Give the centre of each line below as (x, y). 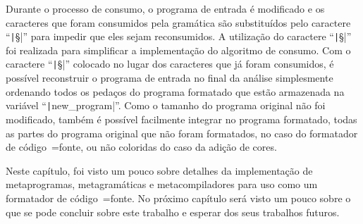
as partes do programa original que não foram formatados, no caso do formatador (182, 133)
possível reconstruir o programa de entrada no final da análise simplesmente (170, 78)
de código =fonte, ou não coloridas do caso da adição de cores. (141, 147)
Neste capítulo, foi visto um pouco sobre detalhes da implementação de (159, 170)
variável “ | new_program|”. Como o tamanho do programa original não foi (166, 105)
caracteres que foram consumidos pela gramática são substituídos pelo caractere (178, 22)
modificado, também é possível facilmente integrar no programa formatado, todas (181, 119)
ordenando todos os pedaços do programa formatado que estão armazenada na (175, 91)
